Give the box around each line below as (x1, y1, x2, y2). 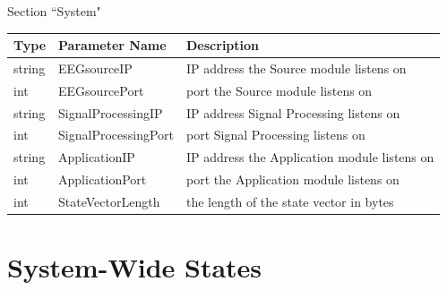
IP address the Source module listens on (186, 58, 407, 77)
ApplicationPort (58, 170, 147, 189)
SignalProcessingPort (58, 125, 175, 144)
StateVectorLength (58, 192, 160, 210)
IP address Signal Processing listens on (186, 103, 400, 122)
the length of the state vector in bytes (186, 192, 394, 210)
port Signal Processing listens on (186, 125, 365, 144)
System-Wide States (7, 249, 262, 286)
